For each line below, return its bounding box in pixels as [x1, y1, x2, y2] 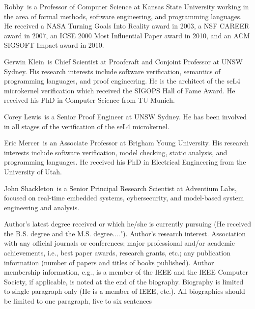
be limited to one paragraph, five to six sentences [4, 296, 152, 306]
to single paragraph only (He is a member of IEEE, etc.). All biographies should [4, 286, 245, 296]
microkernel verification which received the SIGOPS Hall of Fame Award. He [4, 85, 235, 95]
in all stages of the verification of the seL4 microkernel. [4, 121, 170, 131]
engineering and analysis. [4, 202, 80, 212]
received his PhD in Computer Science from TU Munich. [4, 95, 175, 105]
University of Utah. [4, 166, 62, 176]
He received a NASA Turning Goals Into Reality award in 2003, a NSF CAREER [4, 21, 250, 31]
